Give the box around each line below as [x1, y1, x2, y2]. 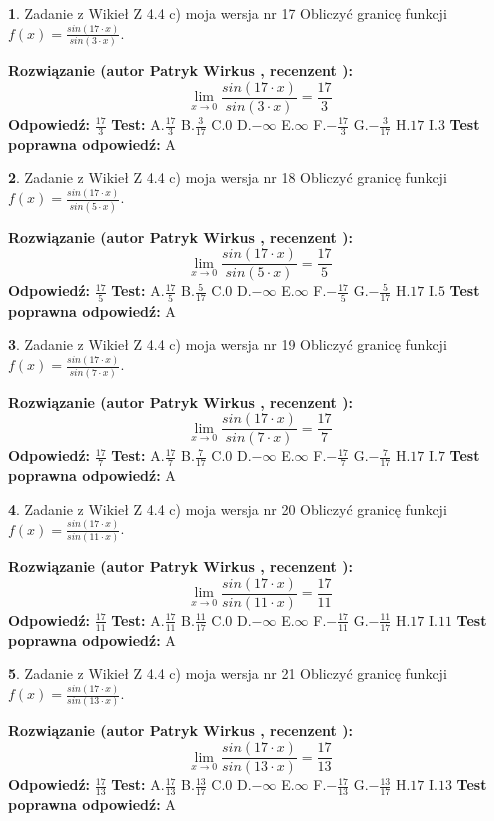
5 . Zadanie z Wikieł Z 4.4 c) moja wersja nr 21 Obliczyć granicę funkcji [8, 663, 447, 684]
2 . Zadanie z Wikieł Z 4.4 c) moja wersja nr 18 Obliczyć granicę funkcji [8, 167, 447, 188]
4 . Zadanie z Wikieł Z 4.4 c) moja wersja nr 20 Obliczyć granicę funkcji [8, 498, 447, 519]
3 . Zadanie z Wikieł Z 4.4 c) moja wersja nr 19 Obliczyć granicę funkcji [8, 334, 447, 355]
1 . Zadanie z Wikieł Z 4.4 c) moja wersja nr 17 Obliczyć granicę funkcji [8, 3, 447, 23]
